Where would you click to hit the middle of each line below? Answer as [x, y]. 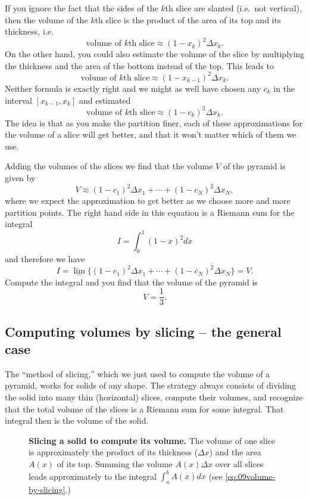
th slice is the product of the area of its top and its [188, 19]
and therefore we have [45, 259]
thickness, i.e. [29, 31]
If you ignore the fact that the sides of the [82, 8]
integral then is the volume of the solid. [77, 420]
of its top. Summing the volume [115, 463]
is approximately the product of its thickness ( [113, 452]
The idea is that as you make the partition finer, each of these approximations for [154, 122]
